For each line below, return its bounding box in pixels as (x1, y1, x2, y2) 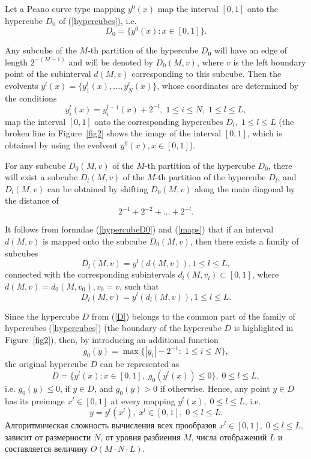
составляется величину (5, 442, 88, 455)
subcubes (5, 246, 38, 259)
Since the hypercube (5, 309, 79, 322)
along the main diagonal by (195, 182, 295, 195)
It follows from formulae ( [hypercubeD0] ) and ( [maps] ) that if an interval (5, 223, 274, 236)
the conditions (5, 91, 57, 104)
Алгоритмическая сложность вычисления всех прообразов (5, 419, 217, 431)
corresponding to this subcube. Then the (131, 67, 282, 80)
